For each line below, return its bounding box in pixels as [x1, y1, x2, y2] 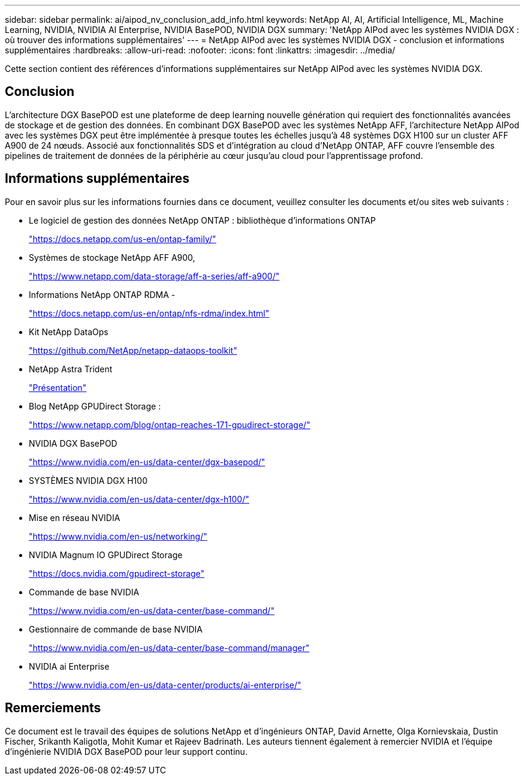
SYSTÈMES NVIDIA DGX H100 [29, 475, 147, 486]
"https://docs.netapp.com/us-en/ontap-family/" [29, 233, 216, 244]
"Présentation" [29, 382, 87, 393]
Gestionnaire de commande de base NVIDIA [29, 624, 203, 634]
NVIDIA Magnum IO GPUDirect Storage [29, 549, 183, 560]
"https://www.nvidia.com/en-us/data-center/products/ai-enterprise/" [29, 679, 301, 690]
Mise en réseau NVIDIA [29, 512, 120, 523]
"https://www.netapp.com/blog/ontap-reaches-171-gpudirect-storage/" [29, 419, 310, 430]
